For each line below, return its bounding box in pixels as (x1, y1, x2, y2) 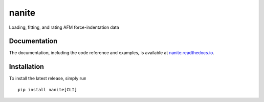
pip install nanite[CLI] (18, 87, 77, 92)
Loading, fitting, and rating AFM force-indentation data (9, 24, 119, 30)
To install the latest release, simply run (9, 76, 87, 82)
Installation (9, 62, 44, 71)
